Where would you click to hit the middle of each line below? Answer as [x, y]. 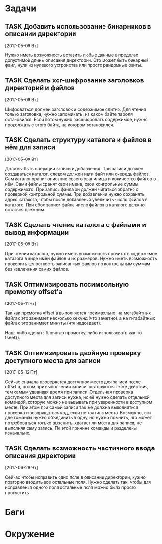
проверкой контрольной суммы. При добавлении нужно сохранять [75, 194]
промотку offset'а [34, 292]
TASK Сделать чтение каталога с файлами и [76, 225]
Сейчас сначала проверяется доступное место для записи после [73, 382]
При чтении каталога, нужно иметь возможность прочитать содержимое [81, 254]
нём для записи [30, 148]
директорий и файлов [40, 88]
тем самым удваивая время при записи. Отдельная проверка [69, 392]
